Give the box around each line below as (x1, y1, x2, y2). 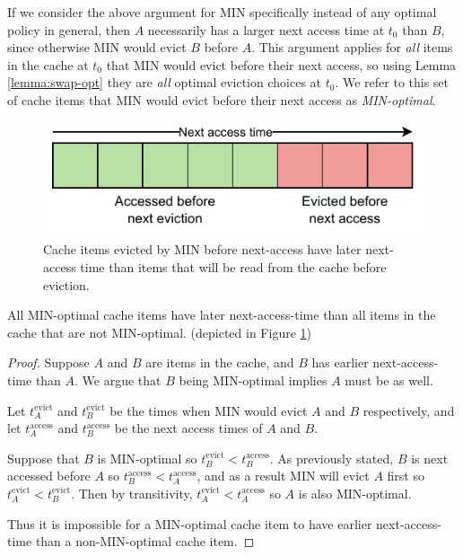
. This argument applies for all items (251, 38, 453, 57)
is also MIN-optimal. (298, 483, 412, 502)
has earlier (311, 353, 369, 372)
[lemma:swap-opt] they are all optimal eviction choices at (7, 73, 322, 92)
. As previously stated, (269, 448, 394, 467)
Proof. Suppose (7, 353, 90, 372)
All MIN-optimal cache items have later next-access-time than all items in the (7, 305, 436, 324)
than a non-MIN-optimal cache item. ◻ (35, 532, 255, 551)
